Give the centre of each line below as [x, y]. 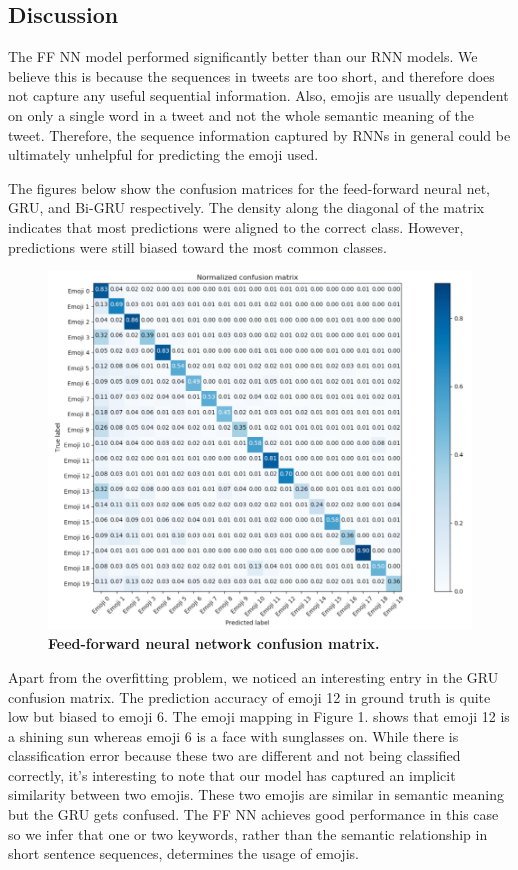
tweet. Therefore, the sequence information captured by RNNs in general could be [259, 134]
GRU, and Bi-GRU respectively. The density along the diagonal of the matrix [246, 207]
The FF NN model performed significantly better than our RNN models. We [243, 56]
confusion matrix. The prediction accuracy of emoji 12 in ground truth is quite [249, 696]
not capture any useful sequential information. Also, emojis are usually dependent [258, 95]
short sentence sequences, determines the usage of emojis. [183, 853]
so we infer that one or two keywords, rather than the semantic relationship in [248, 833]
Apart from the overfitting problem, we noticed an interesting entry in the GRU [253, 676]
